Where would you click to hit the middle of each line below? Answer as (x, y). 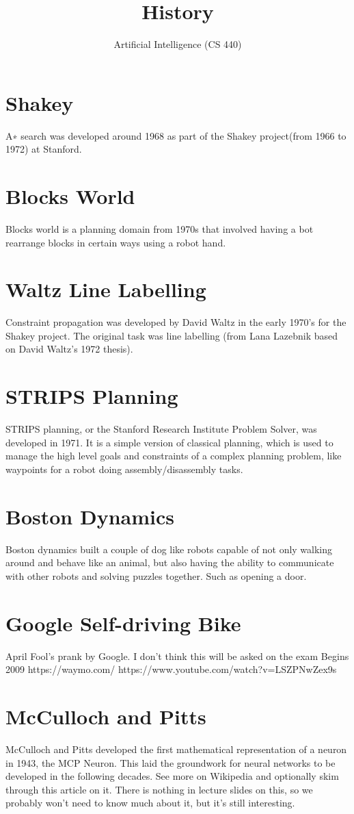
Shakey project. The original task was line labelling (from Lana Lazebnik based (172, 335)
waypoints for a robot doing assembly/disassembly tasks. (124, 469)
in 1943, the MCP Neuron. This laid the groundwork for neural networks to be (171, 762)
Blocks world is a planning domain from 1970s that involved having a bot (160, 228)
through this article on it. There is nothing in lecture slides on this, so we (159, 789)
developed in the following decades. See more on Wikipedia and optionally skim (172, 776)
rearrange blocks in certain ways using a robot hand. (116, 242)
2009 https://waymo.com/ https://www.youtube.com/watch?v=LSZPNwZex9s (171, 669)
